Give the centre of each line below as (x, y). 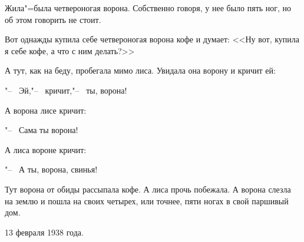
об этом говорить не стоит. (53, 19)
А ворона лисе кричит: (46, 110)
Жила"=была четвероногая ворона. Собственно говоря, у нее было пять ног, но (148, 8)
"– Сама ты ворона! (42, 130)
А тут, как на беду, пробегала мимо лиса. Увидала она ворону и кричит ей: (140, 70)
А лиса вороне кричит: (46, 149)
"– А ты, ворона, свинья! (51, 169)
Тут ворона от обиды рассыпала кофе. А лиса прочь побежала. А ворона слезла (148, 189)
